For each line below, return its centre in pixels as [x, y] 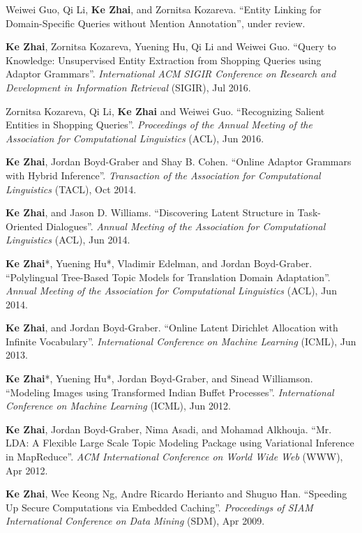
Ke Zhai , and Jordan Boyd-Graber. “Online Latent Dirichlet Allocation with [172, 328]
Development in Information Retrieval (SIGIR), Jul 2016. [128, 87]
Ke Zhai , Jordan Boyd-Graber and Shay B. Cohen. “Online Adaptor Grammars [179, 162]
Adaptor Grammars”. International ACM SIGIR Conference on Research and [171, 74]
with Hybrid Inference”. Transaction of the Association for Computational [163, 175]
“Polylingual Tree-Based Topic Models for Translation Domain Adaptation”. [168, 277]
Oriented [24, 226]
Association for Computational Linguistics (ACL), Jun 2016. [135, 138]
